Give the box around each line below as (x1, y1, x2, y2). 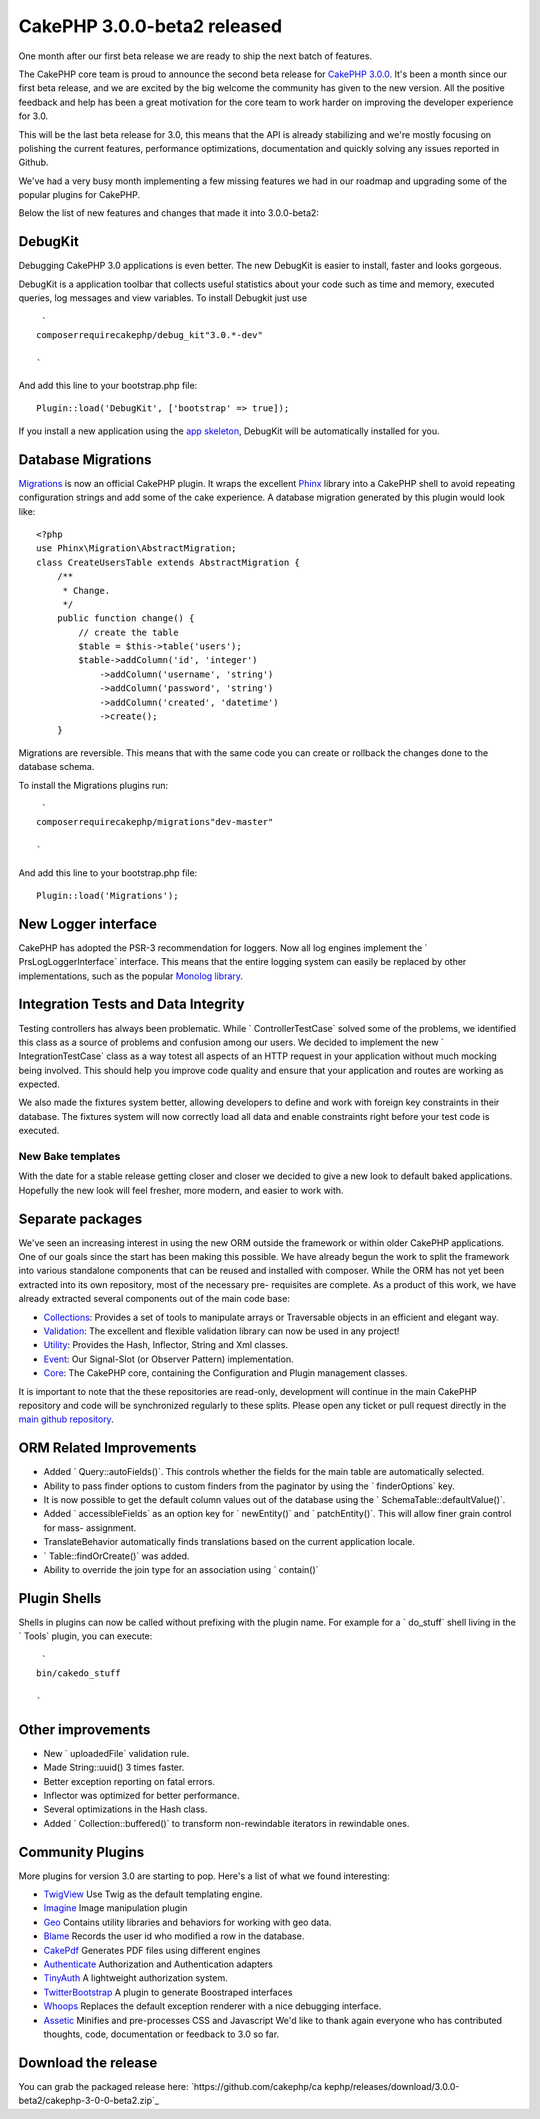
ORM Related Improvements (18, 1440, 197, 1457)
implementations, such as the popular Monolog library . (18, 970, 244, 982)
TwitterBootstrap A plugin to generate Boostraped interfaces (43, 1986, 293, 1998)
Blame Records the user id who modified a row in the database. (43, 1930, 305, 1942)
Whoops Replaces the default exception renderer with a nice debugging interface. (43, 2000, 382, 2012)
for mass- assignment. (43, 1521, 137, 1534)
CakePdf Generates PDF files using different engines (43, 1944, 261, 1956)
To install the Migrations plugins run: (18, 779, 169, 791)
